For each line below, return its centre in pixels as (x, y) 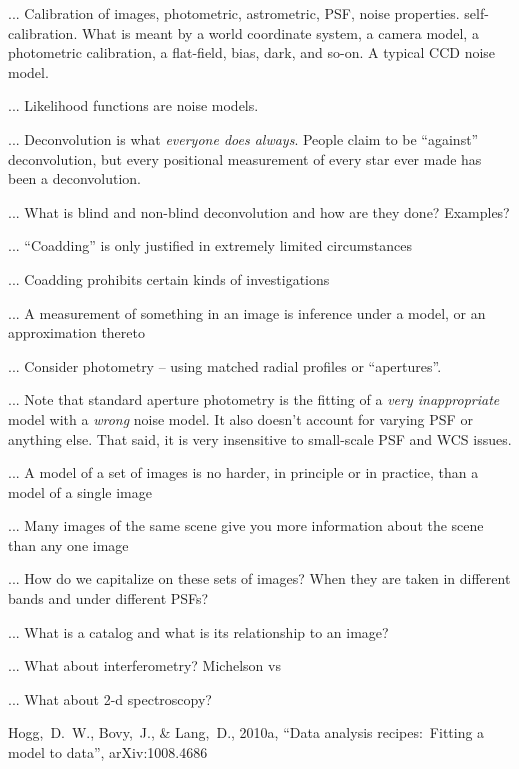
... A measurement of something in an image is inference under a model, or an (247, 312)
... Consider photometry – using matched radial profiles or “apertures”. (225, 365)
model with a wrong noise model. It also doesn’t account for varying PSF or (240, 418)
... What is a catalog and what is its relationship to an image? (198, 631)
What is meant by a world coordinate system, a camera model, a (280, 32)
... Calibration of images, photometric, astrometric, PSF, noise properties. (234, 13)
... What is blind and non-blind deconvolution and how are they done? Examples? (259, 211)
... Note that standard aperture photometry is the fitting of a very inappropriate (254, 399)
